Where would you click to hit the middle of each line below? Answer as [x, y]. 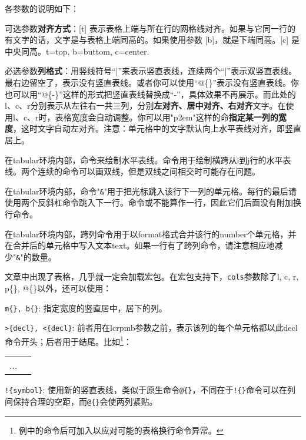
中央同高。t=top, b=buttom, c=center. [77, 51]
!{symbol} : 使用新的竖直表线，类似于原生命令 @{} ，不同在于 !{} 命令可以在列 [150, 390]
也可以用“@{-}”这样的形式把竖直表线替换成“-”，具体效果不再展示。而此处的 [150, 94]
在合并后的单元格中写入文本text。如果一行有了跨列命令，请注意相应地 [140, 245]
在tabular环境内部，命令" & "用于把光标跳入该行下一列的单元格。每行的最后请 [151, 191]
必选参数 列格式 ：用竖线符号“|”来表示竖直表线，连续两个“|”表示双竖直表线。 [151, 71]
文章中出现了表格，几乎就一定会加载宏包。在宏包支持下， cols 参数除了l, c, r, [152, 276]
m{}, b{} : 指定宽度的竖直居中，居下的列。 [86, 308]
